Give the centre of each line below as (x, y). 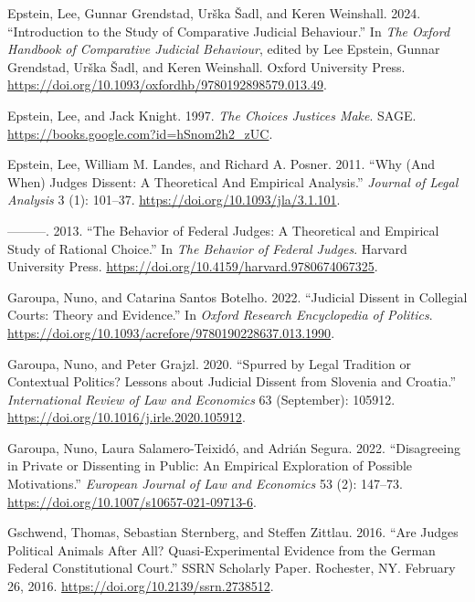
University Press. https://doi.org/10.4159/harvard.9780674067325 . (193, 266)
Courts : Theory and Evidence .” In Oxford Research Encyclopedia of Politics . (220, 315)
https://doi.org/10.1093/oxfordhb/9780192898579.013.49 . (167, 84)
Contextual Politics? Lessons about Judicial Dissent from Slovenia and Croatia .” (232, 381)
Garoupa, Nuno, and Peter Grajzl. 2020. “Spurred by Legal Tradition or (209, 363)
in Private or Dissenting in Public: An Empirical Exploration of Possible (210, 465)
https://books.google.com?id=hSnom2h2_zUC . (140, 133)
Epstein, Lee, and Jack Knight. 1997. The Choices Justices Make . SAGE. (212, 115)
